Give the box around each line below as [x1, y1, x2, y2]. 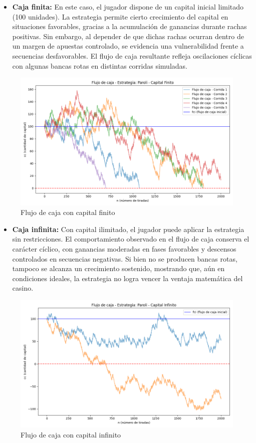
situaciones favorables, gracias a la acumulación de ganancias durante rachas [12, 21, 247, 32]
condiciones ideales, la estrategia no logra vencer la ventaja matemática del [12, 273, 243, 283]
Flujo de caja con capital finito [21, 207, 115, 217]
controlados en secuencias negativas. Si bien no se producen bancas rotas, [12, 253, 237, 264]
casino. [12, 283, 34, 293]
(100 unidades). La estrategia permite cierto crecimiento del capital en [12, 11, 228, 22]
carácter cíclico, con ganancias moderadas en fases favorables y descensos [12, 243, 236, 254]
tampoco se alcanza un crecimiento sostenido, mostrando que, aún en [12, 263, 225, 274]
